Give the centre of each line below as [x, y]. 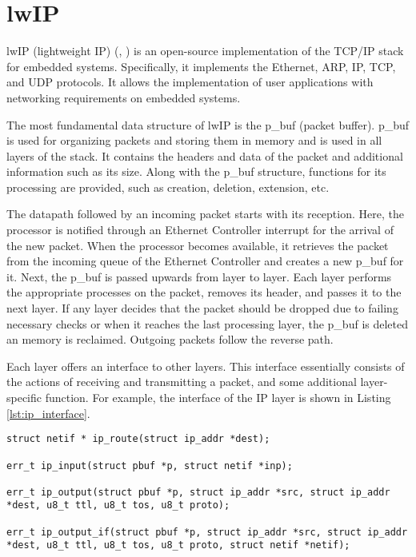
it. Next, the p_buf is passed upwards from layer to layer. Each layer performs [199, 276]
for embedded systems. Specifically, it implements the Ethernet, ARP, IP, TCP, [201, 66]
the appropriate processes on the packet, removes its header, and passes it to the [204, 292]
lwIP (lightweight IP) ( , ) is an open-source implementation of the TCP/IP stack [205, 51]
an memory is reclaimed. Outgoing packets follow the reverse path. [170, 339]
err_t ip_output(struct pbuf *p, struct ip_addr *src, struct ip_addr [198, 492]
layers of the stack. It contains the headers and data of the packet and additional [205, 155]
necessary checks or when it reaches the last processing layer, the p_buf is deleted [208, 323]
